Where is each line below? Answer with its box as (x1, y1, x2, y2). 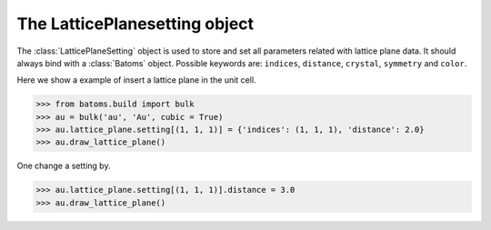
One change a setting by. (16, 160, 111, 172)
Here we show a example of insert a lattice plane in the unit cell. (16, 75, 256, 85)
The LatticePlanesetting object (16, 14, 255, 34)
